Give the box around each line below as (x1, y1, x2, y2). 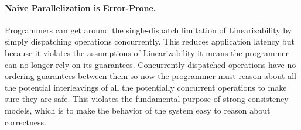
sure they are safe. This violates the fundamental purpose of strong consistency (5, 93, 289, 105)
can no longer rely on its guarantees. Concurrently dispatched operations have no (5, 58, 296, 70)
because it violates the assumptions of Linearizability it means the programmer (5, 46, 289, 59)
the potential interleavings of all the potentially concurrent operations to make (5, 81, 287, 93)
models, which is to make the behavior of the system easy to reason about (5, 104, 271, 116)
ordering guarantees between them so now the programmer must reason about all (5, 70, 296, 82)
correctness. (5, 115, 46, 128)
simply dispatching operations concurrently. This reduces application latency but (5, 35, 295, 47)
